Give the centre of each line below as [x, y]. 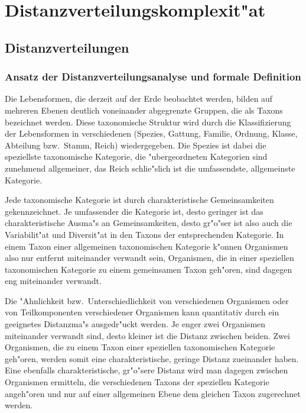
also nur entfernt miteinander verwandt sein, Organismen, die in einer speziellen [149, 258]
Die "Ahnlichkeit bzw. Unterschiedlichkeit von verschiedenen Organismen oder [147, 300]
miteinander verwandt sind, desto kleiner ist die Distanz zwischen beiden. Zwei [147, 335]
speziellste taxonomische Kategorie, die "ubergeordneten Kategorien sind [136, 157]
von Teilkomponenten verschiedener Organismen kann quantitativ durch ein [142, 312]
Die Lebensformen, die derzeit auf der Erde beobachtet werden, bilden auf [139, 99]
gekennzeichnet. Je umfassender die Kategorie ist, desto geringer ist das [134, 211]
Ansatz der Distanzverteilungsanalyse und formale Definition [153, 77]
